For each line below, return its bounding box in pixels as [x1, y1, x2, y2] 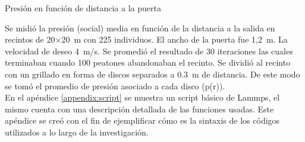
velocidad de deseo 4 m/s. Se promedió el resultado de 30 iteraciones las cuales [5, 44, 293, 57]
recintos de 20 [5, 33, 55, 46]
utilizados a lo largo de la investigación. [5, 125, 149, 138]
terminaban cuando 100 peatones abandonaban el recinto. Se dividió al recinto [5, 56, 291, 69]
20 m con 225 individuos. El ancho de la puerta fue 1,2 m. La [61, 33, 288, 46]
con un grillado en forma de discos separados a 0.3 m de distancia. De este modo [5, 67, 300, 80]
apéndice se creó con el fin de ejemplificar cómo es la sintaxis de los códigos [5, 114, 280, 127]
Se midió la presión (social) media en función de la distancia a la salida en [5, 21, 275, 34]
